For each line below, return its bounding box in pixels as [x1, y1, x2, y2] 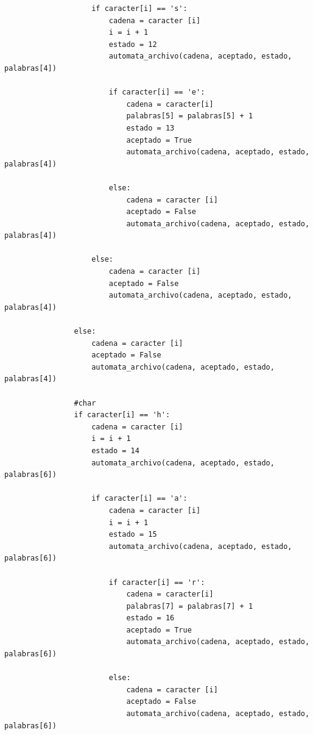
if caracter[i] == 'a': [91, 494, 188, 503]
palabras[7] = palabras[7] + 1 [126, 601, 253, 611]
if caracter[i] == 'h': [74, 411, 171, 420]
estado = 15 [108, 530, 157, 539]
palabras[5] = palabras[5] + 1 [126, 112, 253, 121]
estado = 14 [91, 446, 139, 455]
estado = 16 [126, 614, 175, 623]
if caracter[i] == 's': [91, 4, 188, 13]
